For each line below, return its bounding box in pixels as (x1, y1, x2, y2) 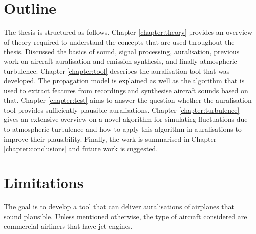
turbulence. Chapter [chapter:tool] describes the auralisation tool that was (4, 65, 230, 76)
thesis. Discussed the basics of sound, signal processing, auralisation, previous (4, 46, 240, 57)
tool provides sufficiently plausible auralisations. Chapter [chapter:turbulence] (4, 104, 240, 115)
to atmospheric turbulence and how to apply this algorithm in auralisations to (4, 124, 242, 134)
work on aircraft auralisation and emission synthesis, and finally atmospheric (4, 56, 237, 66)
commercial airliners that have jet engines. (4, 221, 133, 231)
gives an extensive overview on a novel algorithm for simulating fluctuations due (4, 114, 248, 124)
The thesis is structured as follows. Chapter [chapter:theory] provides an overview (4, 27, 253, 37)
